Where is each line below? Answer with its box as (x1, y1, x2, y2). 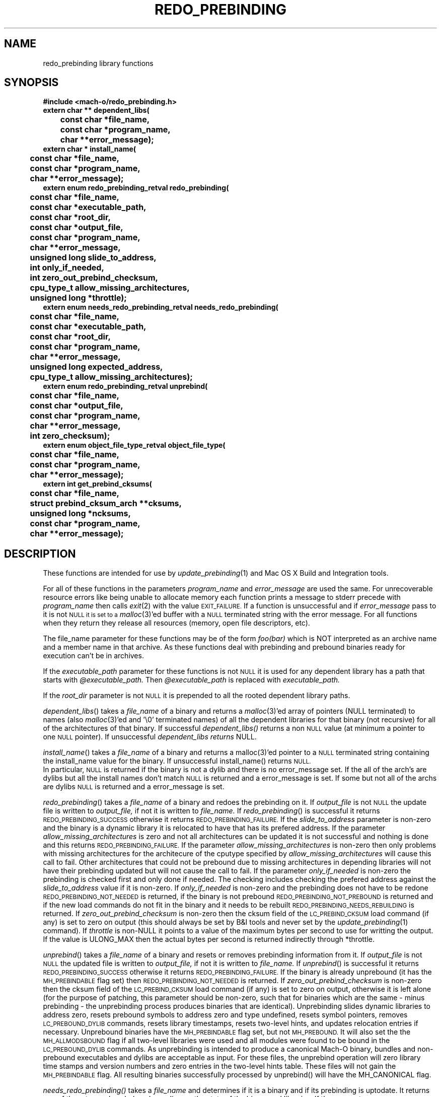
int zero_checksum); (30, 431, 110, 441)
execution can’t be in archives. (43, 651, 144, 660)
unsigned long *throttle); (30, 293, 127, 303)
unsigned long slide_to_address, (30, 252, 157, 263)
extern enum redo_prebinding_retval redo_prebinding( (43, 183, 229, 192)
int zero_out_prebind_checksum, (30, 272, 158, 283)
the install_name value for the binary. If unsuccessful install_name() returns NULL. (43, 757, 311, 766)
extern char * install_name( (43, 145, 136, 154)
